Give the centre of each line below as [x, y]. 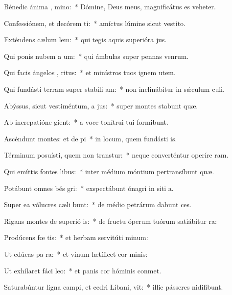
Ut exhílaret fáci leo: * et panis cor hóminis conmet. [83, 270]
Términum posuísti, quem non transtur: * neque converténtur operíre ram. [116, 155]
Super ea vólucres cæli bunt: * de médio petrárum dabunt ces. [98, 204]
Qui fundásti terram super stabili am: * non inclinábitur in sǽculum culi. [114, 89]
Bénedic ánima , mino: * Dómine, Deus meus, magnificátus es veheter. [110, 6]
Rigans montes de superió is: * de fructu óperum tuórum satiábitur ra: [110, 221]
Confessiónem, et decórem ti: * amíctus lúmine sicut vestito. [95, 23]
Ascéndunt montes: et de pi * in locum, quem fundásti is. [91, 138]
